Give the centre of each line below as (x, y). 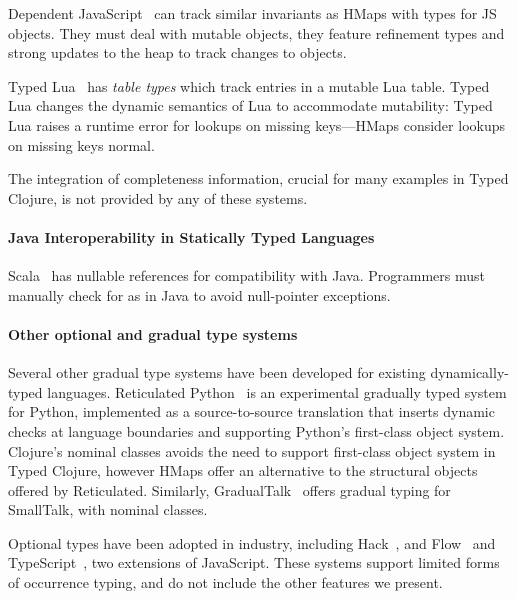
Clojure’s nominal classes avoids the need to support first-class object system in (252, 450)
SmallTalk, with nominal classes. (108, 509)
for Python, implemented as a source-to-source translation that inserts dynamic (251, 411)
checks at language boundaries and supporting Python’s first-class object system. (256, 430)
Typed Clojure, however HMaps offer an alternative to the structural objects (243, 470)
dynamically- (469, 372)
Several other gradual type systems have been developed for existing (217, 372)
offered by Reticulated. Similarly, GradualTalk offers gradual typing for (229, 489)
